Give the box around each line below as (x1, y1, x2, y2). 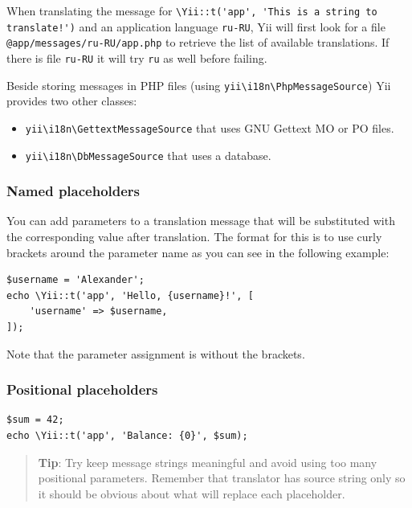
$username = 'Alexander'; (6, 274, 145, 286)
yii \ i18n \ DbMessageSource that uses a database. (25, 146, 271, 163)
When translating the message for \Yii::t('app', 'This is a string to (6, 2, 377, 18)
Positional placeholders (6, 379, 158, 399)
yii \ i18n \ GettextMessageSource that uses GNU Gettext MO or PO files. (25, 119, 394, 136)
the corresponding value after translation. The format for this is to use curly (6, 228, 382, 244)
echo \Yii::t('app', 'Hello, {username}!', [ (6, 289, 254, 301)
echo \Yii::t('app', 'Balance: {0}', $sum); (6, 429, 248, 441)
